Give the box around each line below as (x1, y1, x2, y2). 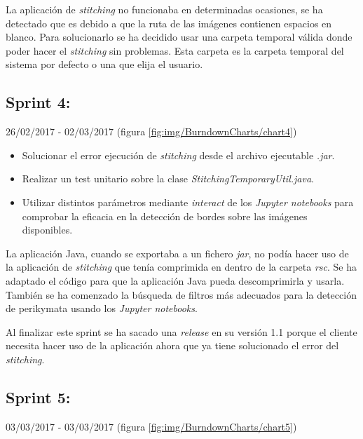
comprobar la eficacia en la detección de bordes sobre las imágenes (22, 208, 308, 223)
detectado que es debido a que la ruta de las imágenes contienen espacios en (6, 15, 332, 30)
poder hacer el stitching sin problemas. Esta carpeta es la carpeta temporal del (6, 43, 344, 58)
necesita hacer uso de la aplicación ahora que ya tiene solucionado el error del (6, 338, 339, 353)
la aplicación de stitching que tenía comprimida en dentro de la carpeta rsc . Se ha (6, 259, 357, 274)
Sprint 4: (6, 91, 71, 113)
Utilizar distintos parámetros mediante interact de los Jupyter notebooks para (22, 194, 354, 209)
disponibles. (22, 222, 73, 237)
